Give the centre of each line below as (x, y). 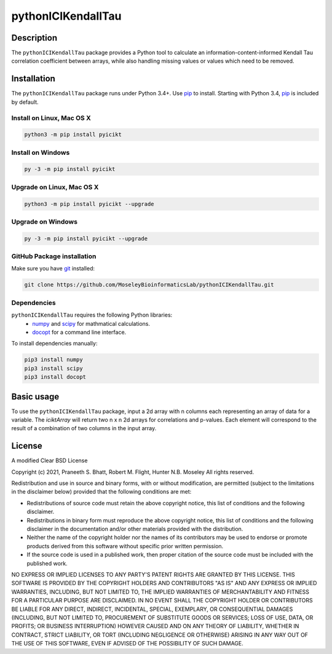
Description (34, 38)
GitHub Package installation (54, 256)
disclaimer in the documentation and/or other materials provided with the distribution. (135, 529)
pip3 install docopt (55, 377)
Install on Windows (41, 152)
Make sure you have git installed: (53, 269)
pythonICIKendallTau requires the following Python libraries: (92, 315)
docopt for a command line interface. (79, 332)
